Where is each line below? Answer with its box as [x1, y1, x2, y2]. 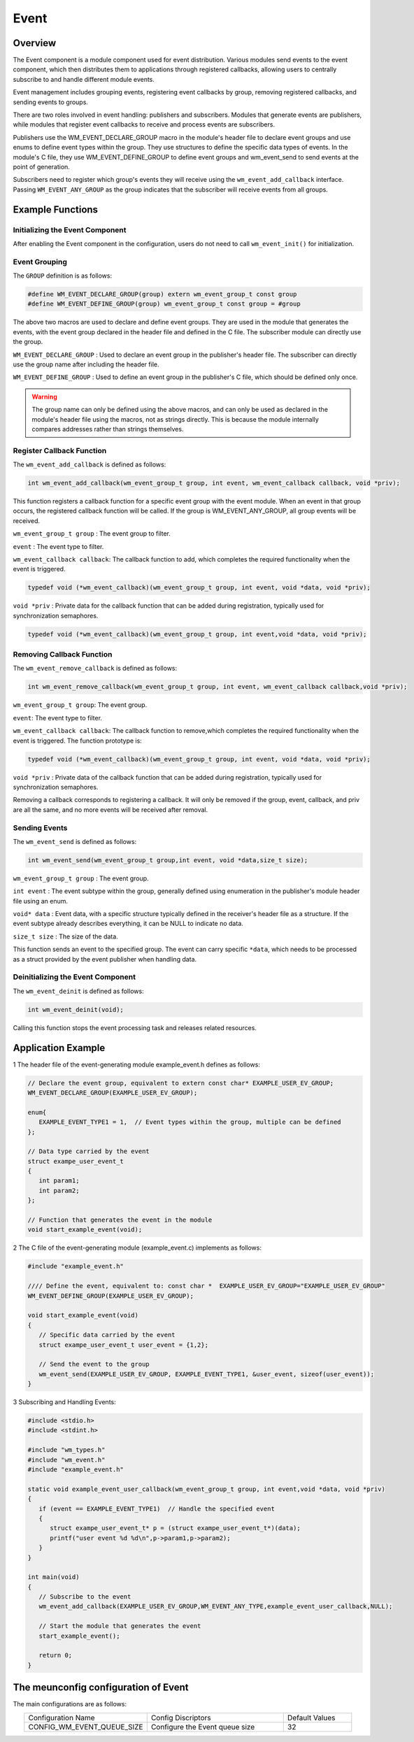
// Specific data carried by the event [38, 1331, 176, 1339]
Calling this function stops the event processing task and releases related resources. [13, 1023, 257, 1031]
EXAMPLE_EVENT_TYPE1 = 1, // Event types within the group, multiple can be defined [38, 1118, 342, 1126]
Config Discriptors [150, 1713, 211, 1722]
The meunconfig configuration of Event [13, 1682, 189, 1694]
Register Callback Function [13, 445, 107, 455]
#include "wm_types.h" [27, 1446, 106, 1454]
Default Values [287, 1713, 336, 1722]
